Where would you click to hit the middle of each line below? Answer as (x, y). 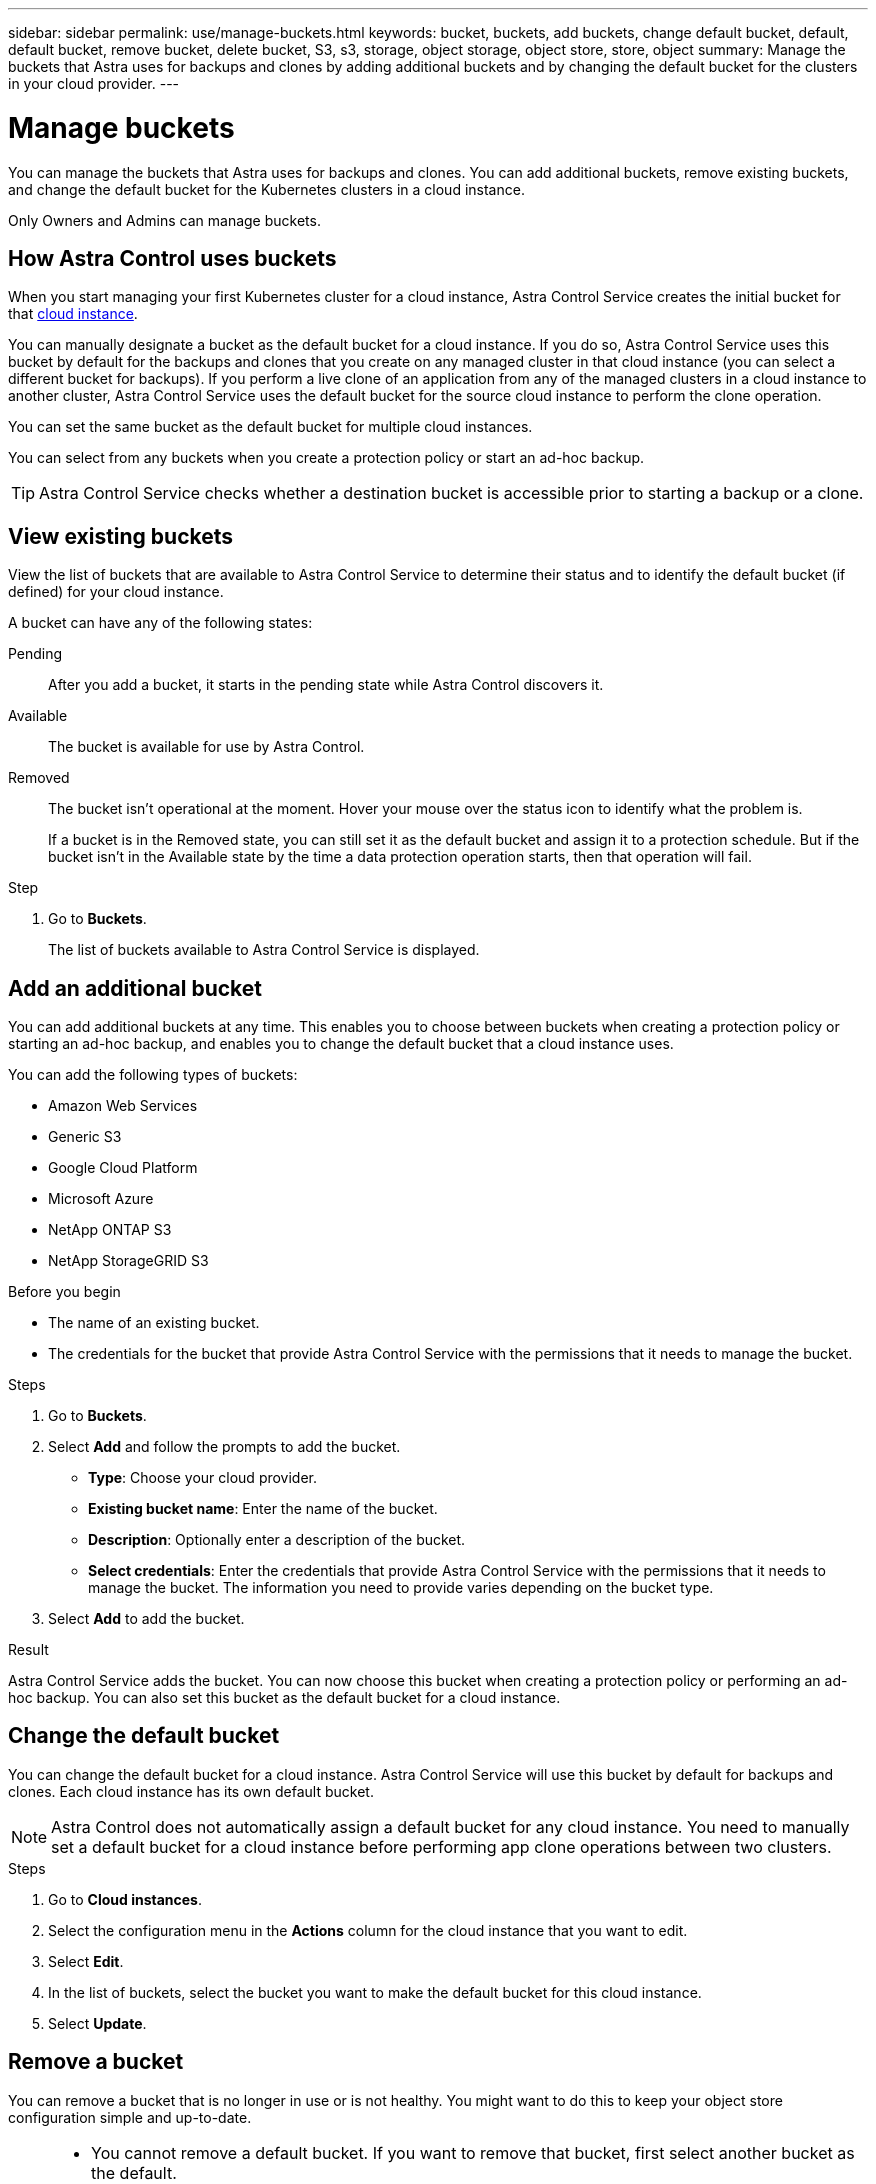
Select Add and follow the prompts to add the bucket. (224, 1447)
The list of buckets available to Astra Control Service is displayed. (264, 950)
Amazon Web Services (123, 1106)
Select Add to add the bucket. (146, 1619)
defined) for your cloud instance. (116, 592)
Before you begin (64, 1292)
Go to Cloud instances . (125, 1899)
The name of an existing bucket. (154, 1323)
